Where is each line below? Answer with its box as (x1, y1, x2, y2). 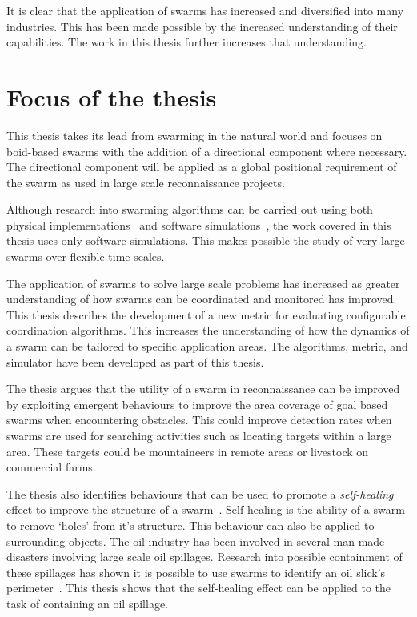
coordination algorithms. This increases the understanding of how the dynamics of (6, 322, 410, 339)
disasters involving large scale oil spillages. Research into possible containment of (6, 548, 403, 565)
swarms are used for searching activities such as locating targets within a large (6, 427, 391, 443)
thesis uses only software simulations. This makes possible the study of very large (6, 232, 405, 249)
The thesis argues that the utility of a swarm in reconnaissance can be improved (6, 380, 400, 397)
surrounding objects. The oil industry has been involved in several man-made (6, 532, 385, 549)
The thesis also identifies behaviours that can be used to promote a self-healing (6, 485, 394, 502)
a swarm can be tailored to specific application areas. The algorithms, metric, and (6, 338, 408, 355)
